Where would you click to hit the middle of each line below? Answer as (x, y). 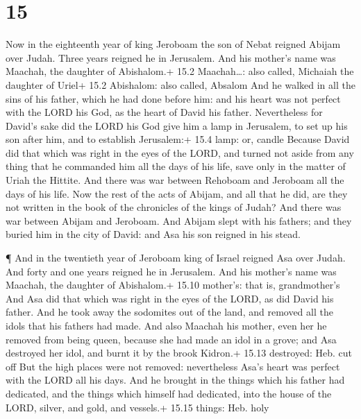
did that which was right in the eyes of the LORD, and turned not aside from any (180, 152)
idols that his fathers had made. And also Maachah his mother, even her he (166, 325)
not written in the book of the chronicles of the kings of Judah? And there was (174, 207)
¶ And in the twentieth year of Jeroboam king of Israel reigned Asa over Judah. (176, 258)
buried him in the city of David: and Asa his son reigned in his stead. (153, 234)
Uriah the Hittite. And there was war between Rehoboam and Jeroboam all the (175, 180)
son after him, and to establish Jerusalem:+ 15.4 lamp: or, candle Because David (178, 139)
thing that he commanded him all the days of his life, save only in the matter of (176, 166)
